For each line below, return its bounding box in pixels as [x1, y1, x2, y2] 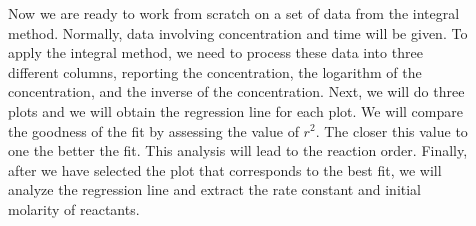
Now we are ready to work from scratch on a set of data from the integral [8, 3, 460, 23]
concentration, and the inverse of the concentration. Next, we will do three [8, 81, 465, 102]
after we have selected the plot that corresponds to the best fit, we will [8, 159, 442, 180]
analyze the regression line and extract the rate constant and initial [8, 179, 421, 200]
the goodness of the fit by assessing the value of [8, 120, 299, 141]
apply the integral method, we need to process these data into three [8, 42, 423, 63]
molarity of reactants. [8, 198, 140, 219]
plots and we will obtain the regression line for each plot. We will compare [8, 100, 463, 121]
